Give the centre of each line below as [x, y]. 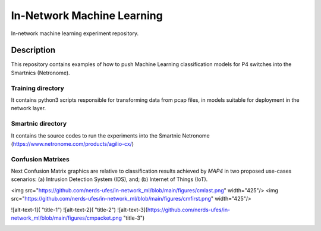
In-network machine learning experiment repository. [75, 33]
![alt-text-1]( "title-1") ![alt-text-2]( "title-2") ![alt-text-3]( [79, 210]
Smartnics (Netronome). [41, 73]
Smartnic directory [39, 124]
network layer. [29, 108]
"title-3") [134, 218]
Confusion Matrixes [40, 159]
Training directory [38, 88]
